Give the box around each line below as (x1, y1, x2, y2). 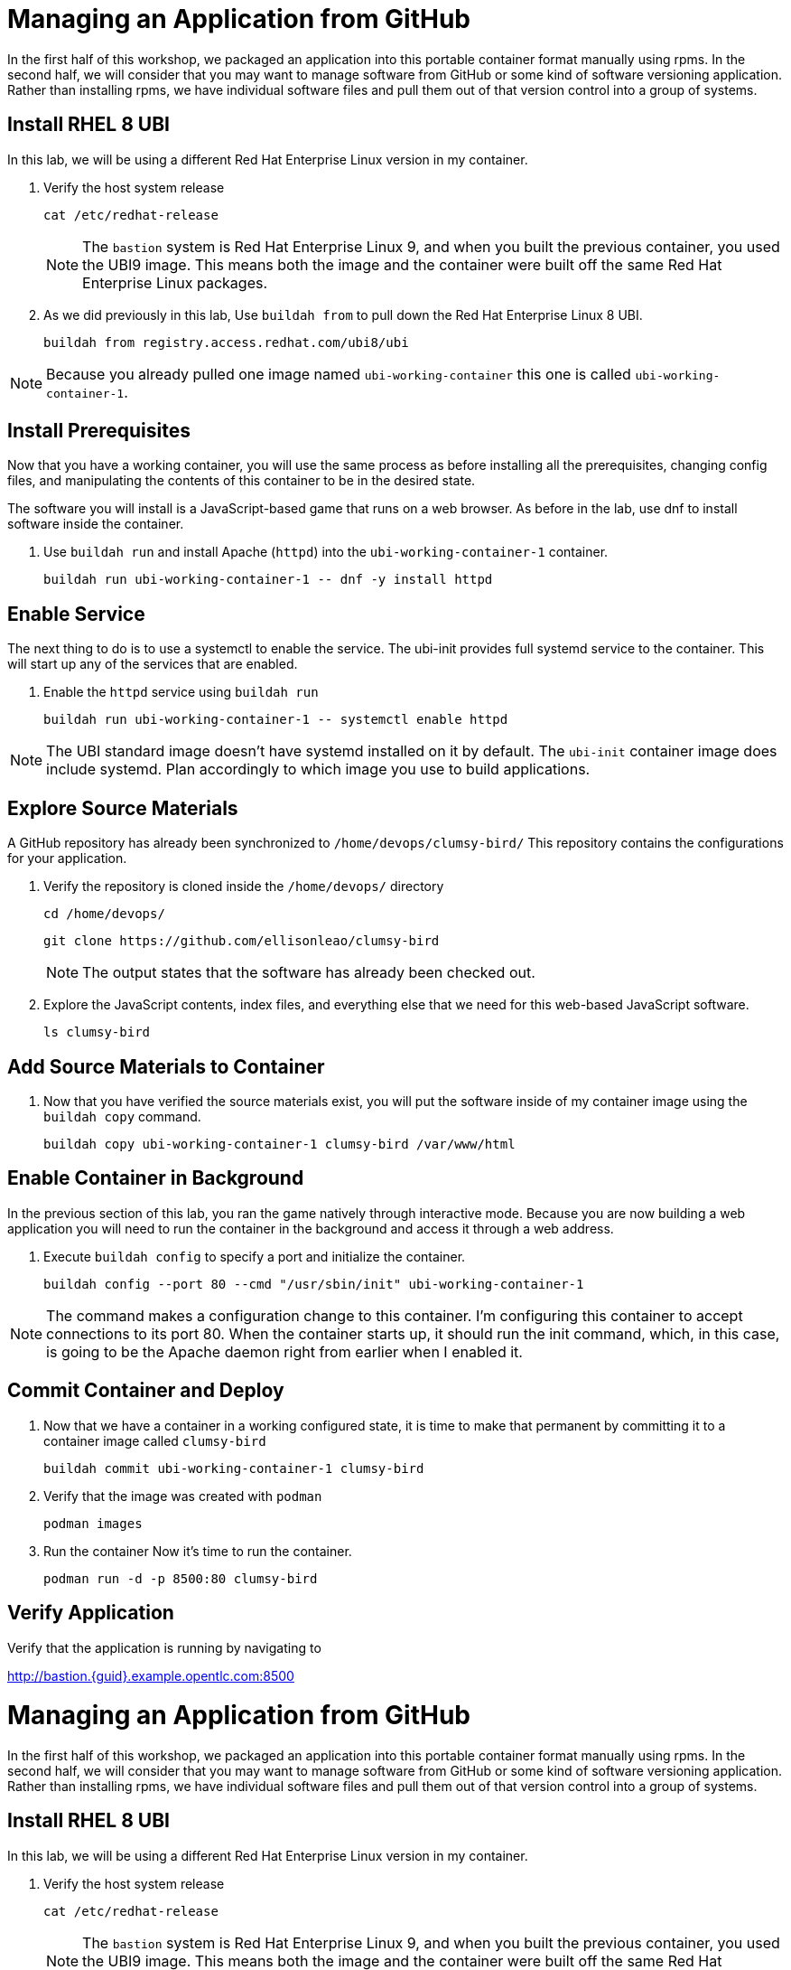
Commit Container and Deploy (7, 1379, 284, 1402)
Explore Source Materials (7, 796, 238, 820)
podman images (43, 1515, 143, 1531)
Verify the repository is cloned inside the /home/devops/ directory (43, 878, 444, 895)
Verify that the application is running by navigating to (7, 1639, 321, 1656)
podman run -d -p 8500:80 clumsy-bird (43, 1571, 318, 1586)
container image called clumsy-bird (43, 1432, 266, 1449)
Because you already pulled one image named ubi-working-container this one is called (46, 364, 631, 383)
